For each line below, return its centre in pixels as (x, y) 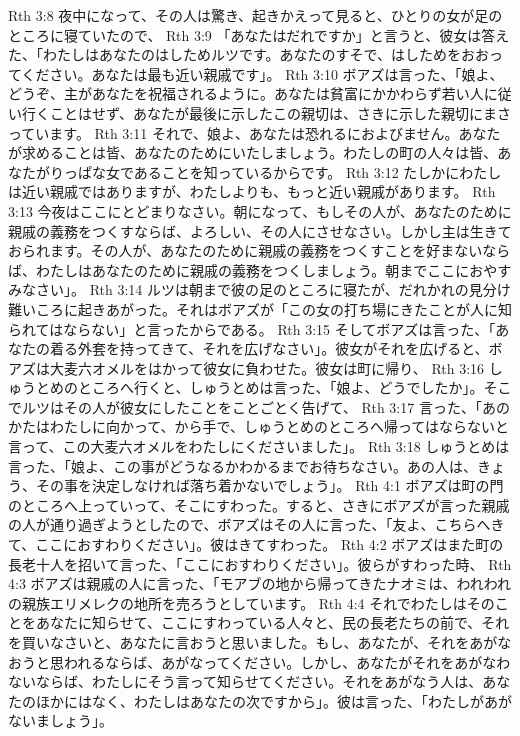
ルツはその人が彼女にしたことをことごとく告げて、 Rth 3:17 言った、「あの (265, 406)
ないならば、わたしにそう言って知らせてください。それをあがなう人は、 (245, 681)
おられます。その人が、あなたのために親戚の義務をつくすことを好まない (245, 250)
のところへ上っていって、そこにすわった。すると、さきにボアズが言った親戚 (259, 504)
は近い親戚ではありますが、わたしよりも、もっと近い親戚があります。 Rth (252, 191)
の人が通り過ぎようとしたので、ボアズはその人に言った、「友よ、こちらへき (256, 524)
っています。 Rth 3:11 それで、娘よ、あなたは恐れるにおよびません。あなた (254, 132)
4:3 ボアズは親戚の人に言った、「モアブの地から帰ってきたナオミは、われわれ (260, 583)
